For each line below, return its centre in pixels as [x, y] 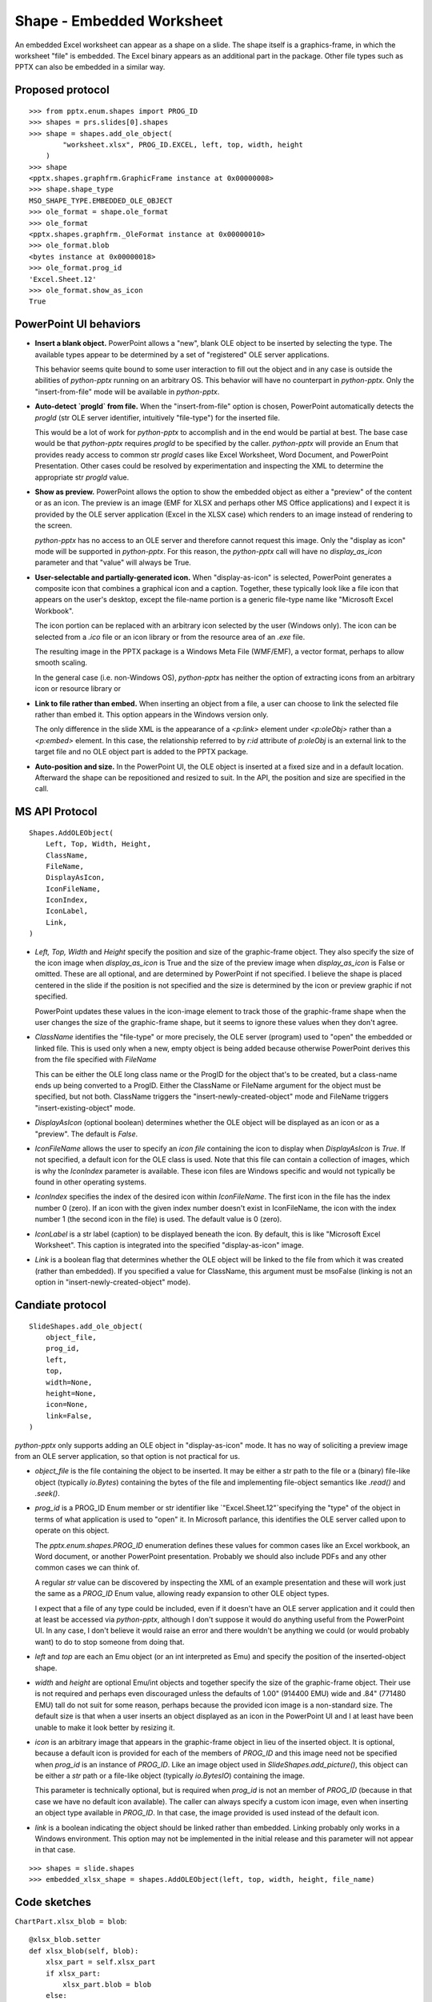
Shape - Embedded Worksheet [119, 21]
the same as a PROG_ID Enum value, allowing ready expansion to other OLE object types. [182, 1594]
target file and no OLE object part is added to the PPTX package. [142, 752]
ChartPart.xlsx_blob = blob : [71, 1921]
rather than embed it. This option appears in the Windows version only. [152, 714]
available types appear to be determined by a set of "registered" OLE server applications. [182, 354]
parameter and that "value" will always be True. [113, 563]
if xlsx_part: [73, 1973]
